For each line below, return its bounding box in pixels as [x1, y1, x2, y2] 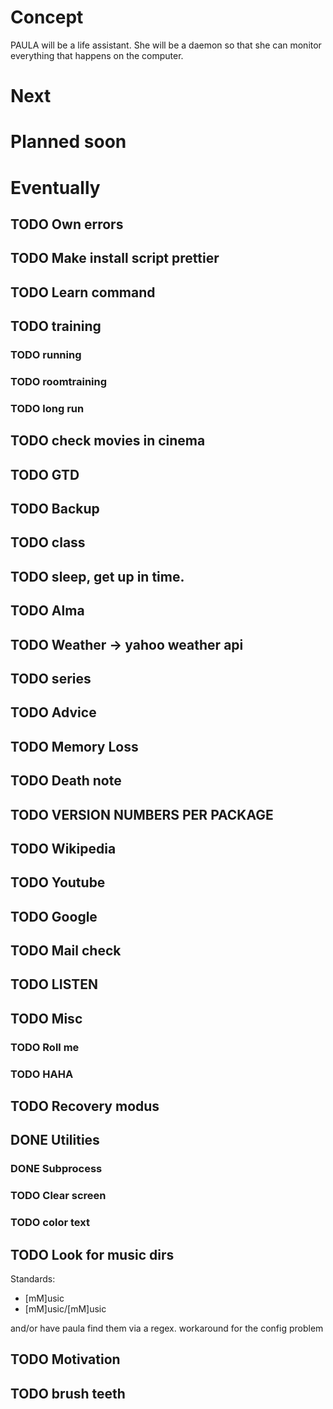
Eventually [10, 176, 101, 199]
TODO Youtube [10, 874, 106, 891]
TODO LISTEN [10, 976, 99, 993]
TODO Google [10, 908, 98, 925]
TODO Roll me [10, 1040, 80, 1054]
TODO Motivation [10, 1351, 121, 1368]
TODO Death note [10, 772, 122, 790]
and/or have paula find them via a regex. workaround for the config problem [10, 1322, 324, 1335]
